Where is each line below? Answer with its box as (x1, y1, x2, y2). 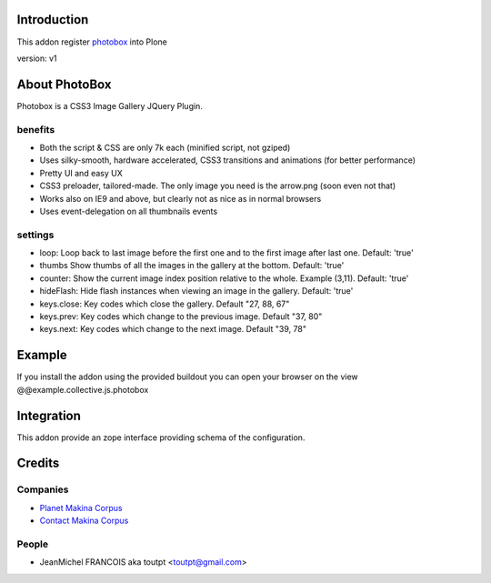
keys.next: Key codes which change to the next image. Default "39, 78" (39, 324, 306, 335)
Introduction (16, 12, 89, 27)
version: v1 (16, 53, 58, 64)
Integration (16, 407, 82, 423)
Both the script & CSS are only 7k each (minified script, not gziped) (39, 142, 291, 153)
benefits (16, 123, 55, 136)
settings (16, 228, 55, 241)
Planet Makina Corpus (39, 502, 123, 513)
